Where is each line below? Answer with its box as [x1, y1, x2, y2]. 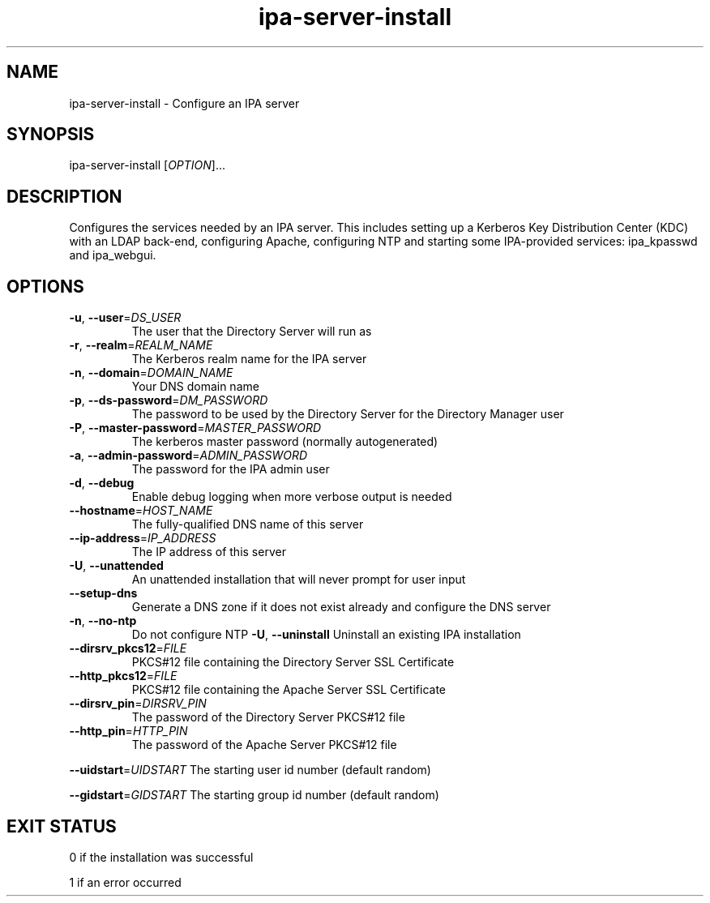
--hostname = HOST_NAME [69, 503, 213, 518]
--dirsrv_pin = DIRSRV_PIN [69, 696, 207, 711]
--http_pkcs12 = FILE [69, 669, 177, 683]
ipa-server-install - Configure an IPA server [69, 96, 300, 110]
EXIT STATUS [6, 815, 117, 837]
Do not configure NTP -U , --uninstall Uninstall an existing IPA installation [131, 627, 521, 642]
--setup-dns [69, 586, 138, 601]
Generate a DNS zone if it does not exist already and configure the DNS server [131, 600, 551, 614]
